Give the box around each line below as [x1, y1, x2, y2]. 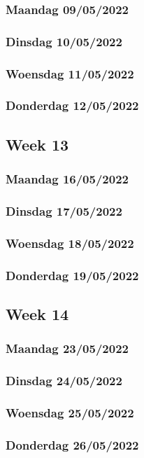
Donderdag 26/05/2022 [6, 436, 139, 453]
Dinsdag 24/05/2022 [6, 372, 122, 389]
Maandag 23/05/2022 [6, 340, 129, 357]
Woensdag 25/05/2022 [6, 403, 134, 421]
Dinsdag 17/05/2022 [6, 202, 122, 219]
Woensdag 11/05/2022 [6, 64, 134, 82]
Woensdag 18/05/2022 [6, 234, 134, 251]
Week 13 [6, 133, 69, 155]
